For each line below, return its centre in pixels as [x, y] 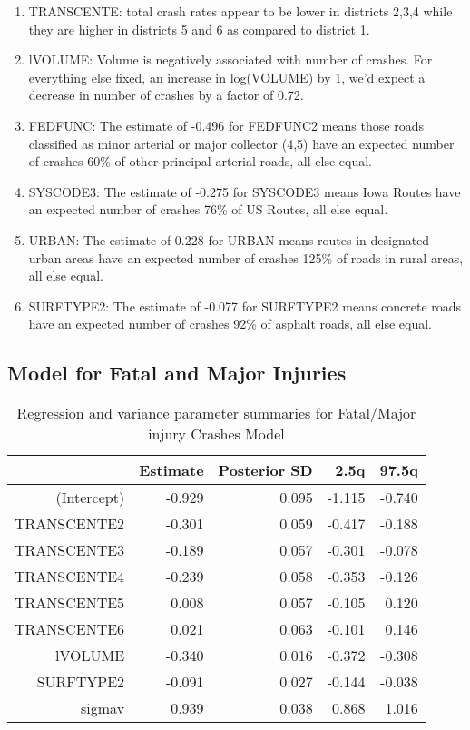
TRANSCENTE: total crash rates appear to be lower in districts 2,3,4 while [240, 11]
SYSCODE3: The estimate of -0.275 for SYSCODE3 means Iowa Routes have [245, 191]
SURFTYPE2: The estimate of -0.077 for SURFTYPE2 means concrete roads [245, 306]
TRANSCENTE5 [70, 603]
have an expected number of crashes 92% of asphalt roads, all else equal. [230, 324]
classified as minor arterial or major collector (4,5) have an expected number [241, 143]
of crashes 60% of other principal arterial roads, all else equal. [200, 161]
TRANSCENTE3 [70, 550]
